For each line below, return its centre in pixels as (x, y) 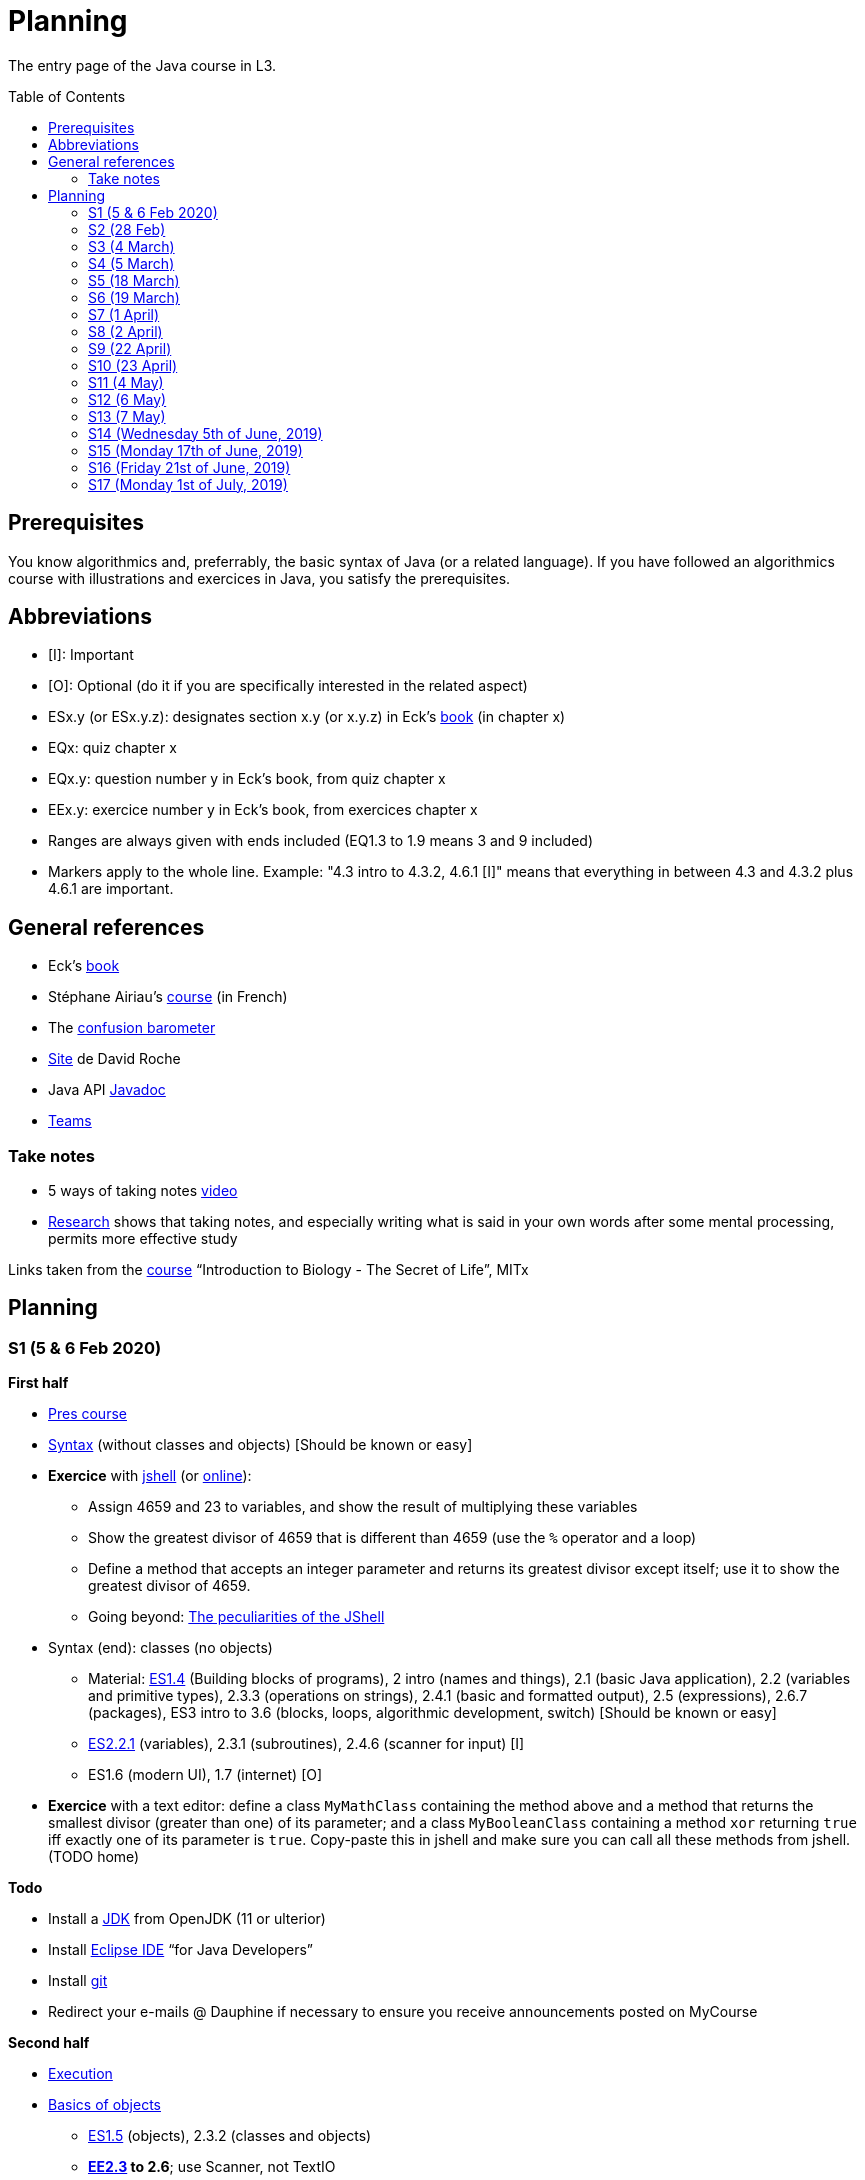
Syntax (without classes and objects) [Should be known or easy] (260, 1445)
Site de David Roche (114, 1059)
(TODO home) (94, 1857)
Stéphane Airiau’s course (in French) (168, 997)
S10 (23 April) (133, 365)
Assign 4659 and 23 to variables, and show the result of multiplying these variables (363, 1507)
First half (38, 1383)
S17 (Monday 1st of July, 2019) (188, 484)
